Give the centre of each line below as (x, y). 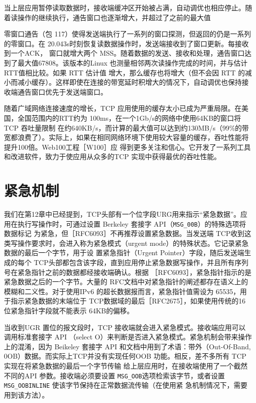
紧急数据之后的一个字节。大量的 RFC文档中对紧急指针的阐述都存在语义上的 (126, 282)
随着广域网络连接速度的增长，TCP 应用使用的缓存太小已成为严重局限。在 (123, 108)
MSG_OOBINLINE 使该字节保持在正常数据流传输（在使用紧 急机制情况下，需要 (126, 385)
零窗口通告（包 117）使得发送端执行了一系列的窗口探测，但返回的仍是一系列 (128, 34)
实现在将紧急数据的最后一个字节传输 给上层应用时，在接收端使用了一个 (119, 366)
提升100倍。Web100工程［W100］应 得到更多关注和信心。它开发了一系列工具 (128, 147)
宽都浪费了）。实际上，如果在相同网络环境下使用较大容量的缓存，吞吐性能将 (126, 137)
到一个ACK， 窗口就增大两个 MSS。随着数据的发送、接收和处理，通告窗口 (124, 53)
